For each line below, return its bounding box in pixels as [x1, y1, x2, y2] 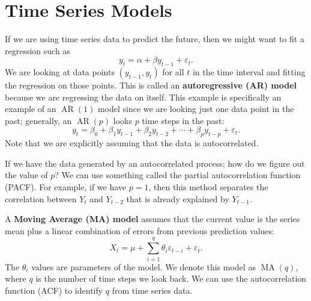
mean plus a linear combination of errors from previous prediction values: [5, 224, 274, 237]
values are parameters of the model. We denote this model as [31, 260, 256, 273]
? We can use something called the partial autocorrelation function [55, 169, 301, 181]
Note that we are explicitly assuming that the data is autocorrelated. [5, 137, 259, 149]
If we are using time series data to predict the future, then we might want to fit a [5, 33, 304, 45]
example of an [5, 102, 56, 115]
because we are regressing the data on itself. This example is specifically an [5, 90, 282, 103]
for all [162, 66, 184, 78]
